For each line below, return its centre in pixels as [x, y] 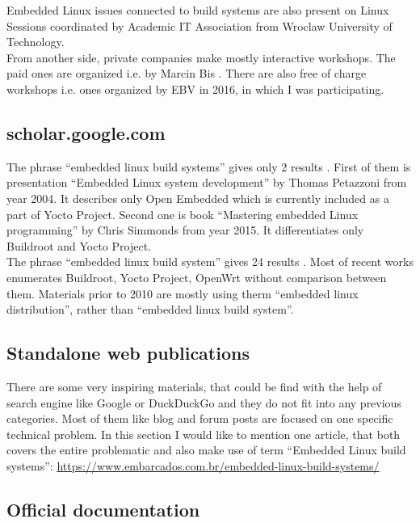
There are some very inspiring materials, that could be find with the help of [194, 386]
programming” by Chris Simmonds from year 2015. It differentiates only [185, 230]
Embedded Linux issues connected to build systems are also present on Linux [198, 10]
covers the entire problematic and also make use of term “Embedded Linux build [206, 450]
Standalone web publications [128, 353]
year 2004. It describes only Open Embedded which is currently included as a [198, 198]
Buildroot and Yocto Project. [79, 245]
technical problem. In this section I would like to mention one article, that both [204, 434]
